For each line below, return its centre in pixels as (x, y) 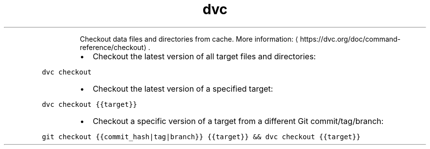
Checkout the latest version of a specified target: (183, 88)
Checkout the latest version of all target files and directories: (204, 56)
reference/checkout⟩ (113, 47)
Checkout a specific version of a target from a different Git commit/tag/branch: (238, 121)
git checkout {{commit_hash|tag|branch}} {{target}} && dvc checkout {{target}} (201, 137)
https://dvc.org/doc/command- (350, 39)
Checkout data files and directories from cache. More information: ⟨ (189, 39)
